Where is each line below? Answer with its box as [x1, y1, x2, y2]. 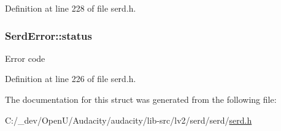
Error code [5, 51, 45, 64]
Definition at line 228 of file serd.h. [5, 2, 136, 14]
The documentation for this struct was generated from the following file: [5, 93, 277, 105]
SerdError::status [5, 28, 92, 43]
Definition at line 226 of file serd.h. [5, 72, 136, 85]
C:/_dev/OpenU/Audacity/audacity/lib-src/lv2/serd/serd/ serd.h [5, 113, 252, 126]
